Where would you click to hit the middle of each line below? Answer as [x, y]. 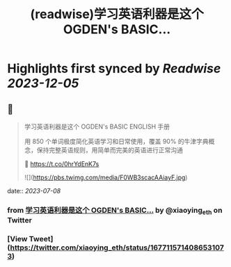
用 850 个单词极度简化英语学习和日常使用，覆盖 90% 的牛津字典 [116, 141]
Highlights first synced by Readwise [114, 68]
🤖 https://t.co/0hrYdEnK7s [62, 164]
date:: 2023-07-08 [34, 191]
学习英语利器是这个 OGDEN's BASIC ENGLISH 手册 [97, 127]
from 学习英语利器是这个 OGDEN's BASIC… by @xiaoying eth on [115, 211]
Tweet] [41, 239]
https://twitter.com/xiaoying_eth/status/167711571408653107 [117, 248]
